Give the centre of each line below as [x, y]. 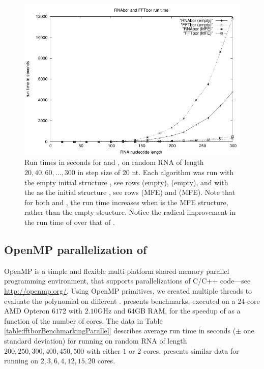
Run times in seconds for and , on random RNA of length [114, 162]
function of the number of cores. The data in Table [83, 320]
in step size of [99, 172]
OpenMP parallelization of [76, 249]
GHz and [111, 311]
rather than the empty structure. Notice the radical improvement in [130, 212]
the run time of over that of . [70, 222]
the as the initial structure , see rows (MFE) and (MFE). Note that [130, 192]
